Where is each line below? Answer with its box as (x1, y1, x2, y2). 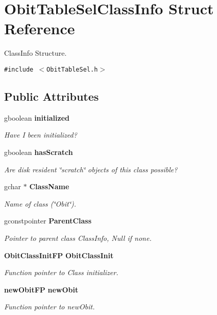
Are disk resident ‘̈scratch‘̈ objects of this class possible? (4, 164, 178, 174)
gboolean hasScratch (4, 146, 73, 157)
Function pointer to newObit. (4, 301, 95, 312)
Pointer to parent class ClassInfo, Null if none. (4, 232, 152, 243)
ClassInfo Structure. (4, 48, 67, 58)
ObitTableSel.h (46, 65, 98, 73)
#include (4, 65, 34, 73)
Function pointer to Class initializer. (4, 267, 118, 278)
